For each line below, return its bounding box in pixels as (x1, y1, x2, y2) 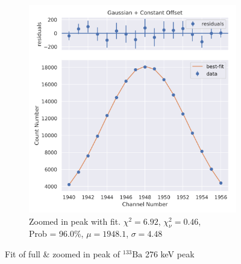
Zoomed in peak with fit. (29, 214, 121, 227)
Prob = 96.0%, (29, 227, 84, 240)
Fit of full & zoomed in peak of (5, 247, 120, 260)
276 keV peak (145, 247, 195, 260)
